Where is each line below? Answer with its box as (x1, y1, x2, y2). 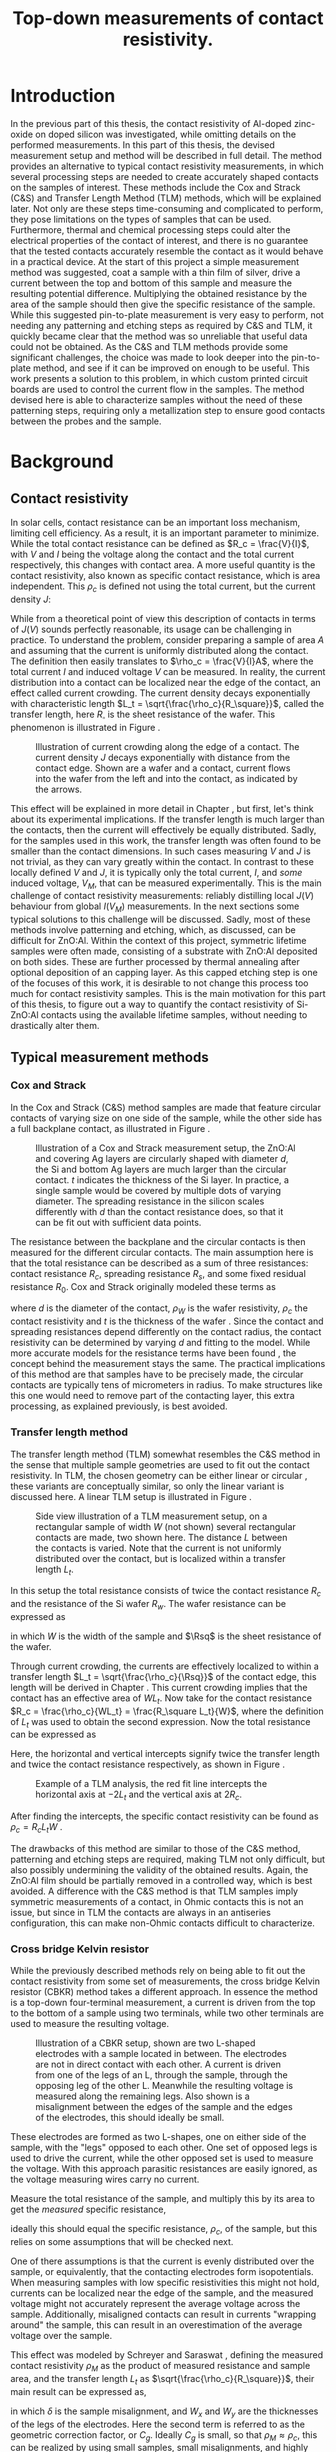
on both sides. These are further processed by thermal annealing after (10, 956, 300, 968)
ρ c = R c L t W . (10, 1821, 63, 1836)
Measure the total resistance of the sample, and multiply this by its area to (10, 2193, 315, 2205)
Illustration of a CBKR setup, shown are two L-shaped (35, 2037, 256, 2049)
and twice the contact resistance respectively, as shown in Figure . (10, 1758, 285, 1771)
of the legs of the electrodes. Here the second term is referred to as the (10, 2418, 305, 2430)
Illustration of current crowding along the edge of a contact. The (35, 740, 300, 752)
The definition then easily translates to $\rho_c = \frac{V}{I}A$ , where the (10, 655, 314, 667)
